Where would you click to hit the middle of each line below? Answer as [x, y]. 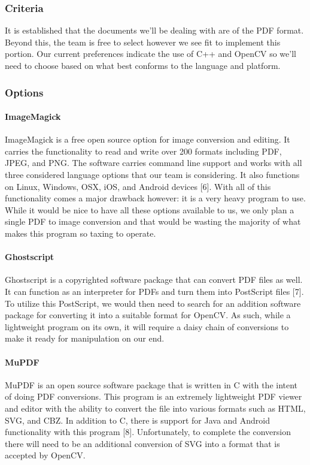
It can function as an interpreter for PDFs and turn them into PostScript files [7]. [154, 291]
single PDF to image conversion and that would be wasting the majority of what [153, 221]
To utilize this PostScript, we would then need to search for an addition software [153, 303]
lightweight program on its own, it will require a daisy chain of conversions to [147, 326]
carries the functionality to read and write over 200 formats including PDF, [143, 151]
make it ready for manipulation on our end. [85, 338]
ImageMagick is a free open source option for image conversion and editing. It [148, 139]
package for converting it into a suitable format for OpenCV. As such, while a [148, 315]
